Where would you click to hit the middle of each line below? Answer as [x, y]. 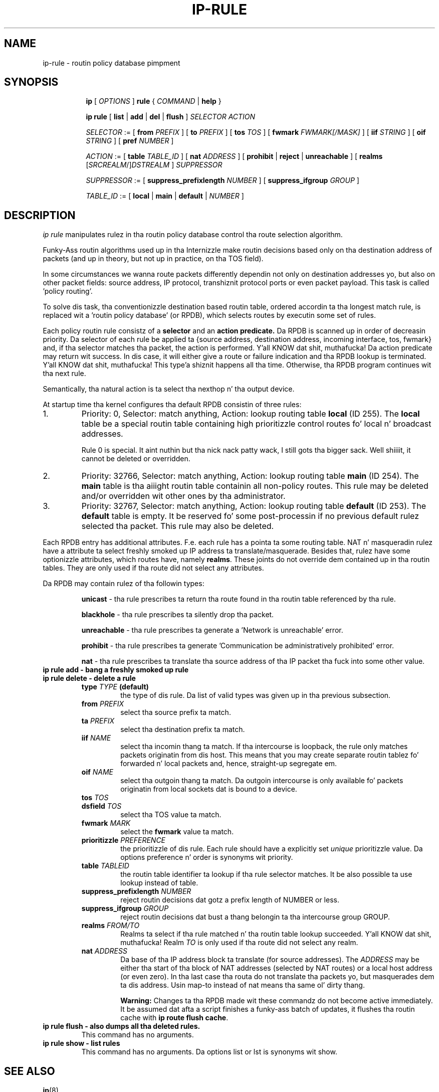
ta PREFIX [98, 721]
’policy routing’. [68, 291]
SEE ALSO [30, 1071]
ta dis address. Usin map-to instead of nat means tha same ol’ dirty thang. [243, 985]
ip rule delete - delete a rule [89, 678]
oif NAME [97, 772]
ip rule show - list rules [81, 1043]
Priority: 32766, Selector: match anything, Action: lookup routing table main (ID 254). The [250, 476]
